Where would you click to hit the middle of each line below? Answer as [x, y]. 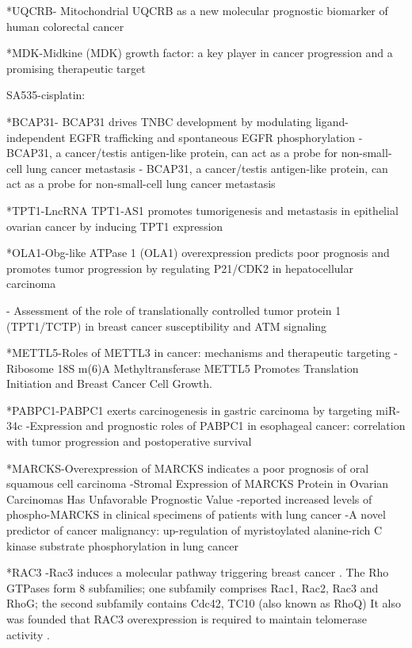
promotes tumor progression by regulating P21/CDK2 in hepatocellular [180, 268]
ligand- [332, 121]
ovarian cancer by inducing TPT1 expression [115, 226]
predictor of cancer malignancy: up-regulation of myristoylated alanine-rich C [195, 530]
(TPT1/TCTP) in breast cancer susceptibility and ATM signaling [167, 326]
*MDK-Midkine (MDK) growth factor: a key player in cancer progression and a [200, 53]
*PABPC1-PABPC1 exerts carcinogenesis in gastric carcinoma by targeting [189, 410]
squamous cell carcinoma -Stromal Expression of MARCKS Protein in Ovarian [198, 483]
